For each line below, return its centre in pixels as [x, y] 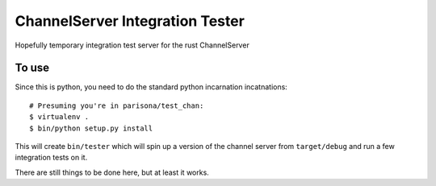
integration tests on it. [51, 158]
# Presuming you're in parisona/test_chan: [117, 105]
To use [32, 68]
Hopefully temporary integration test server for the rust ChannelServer [132, 45]
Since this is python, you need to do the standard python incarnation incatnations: [151, 87]
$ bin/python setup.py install [91, 128]
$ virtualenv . [59, 117]
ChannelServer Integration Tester [130, 21]
